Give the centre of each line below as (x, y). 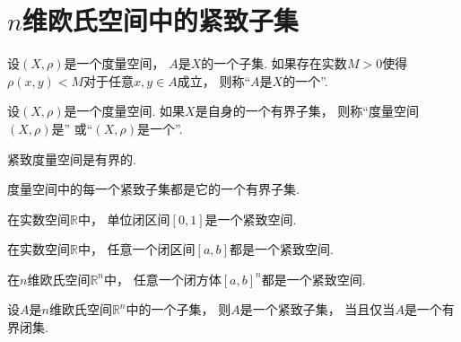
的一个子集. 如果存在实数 (274, 63)
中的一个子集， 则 (178, 309)
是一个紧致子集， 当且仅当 (317, 309)
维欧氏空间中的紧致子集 (160, 20)
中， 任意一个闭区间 (136, 249)
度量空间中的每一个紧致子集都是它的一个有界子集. (153, 189)
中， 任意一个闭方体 (163, 279)
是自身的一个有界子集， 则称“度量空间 (307, 111)
